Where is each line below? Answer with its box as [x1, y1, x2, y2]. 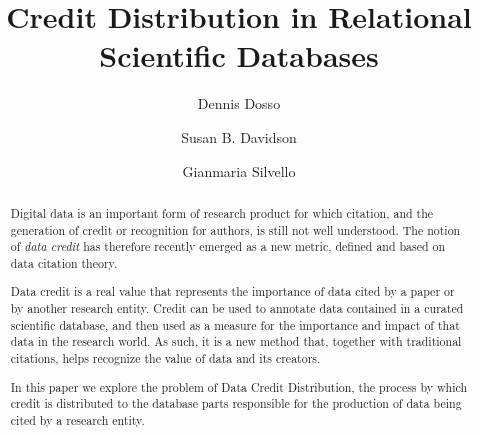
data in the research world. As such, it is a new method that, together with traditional [10, 333, 462, 350]
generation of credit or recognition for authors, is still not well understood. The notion [10, 221, 461, 238]
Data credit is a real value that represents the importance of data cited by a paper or [10, 283, 455, 300]
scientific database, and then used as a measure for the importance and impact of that [10, 316, 460, 333]
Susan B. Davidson [181, 126, 297, 147]
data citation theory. [10, 254, 118, 271]
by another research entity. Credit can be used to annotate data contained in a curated [10, 300, 464, 317]
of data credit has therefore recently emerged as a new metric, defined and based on [10, 238, 446, 255]
